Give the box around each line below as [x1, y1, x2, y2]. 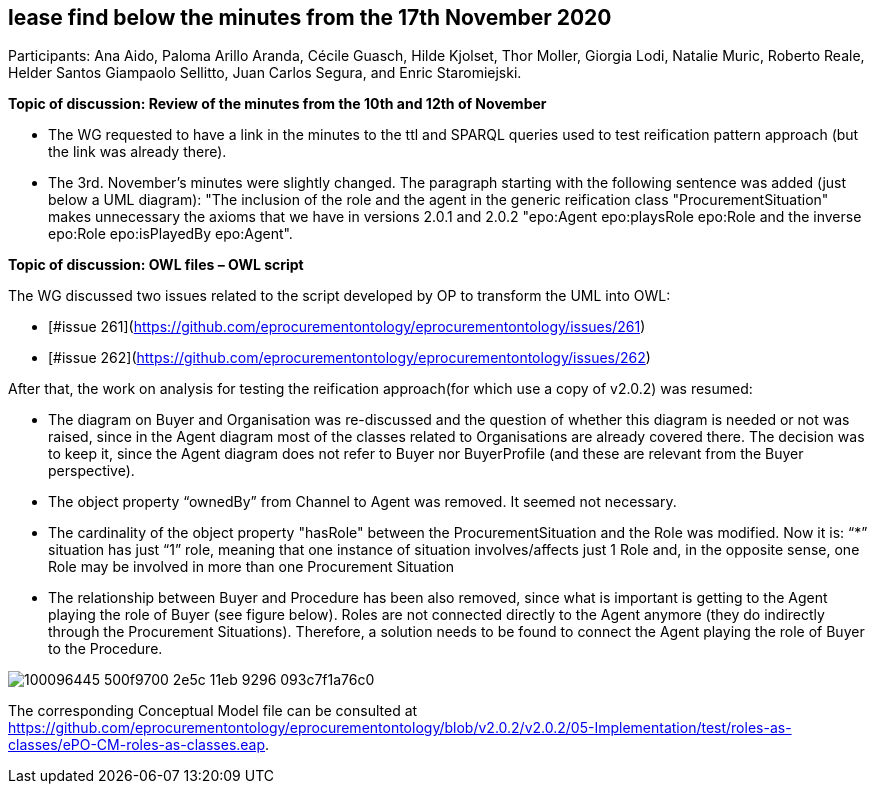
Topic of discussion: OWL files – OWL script [8, 256, 304, 274]
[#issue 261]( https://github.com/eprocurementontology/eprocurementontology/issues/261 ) [48, 318, 646, 336]
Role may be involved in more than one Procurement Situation [48, 558, 455, 576]
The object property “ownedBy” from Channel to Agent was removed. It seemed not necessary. [48, 493, 677, 511]
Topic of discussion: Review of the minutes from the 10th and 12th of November [8, 95, 547, 113]
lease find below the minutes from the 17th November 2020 [8, 5, 612, 30]
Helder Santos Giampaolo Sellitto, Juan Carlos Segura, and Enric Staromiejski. [8, 64, 522, 82]
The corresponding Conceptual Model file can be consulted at [8, 702, 418, 720]
